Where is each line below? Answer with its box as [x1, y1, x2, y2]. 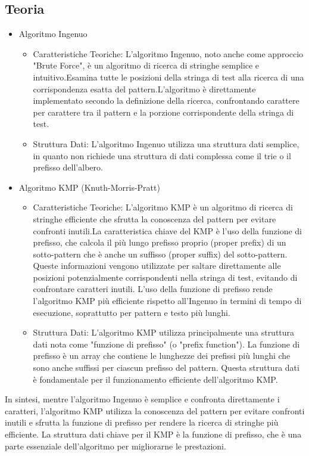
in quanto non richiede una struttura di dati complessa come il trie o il [33, 149, 291, 162]
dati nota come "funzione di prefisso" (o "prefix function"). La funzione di [33, 337, 300, 350]
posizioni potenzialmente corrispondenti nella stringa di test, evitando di [33, 271, 298, 283]
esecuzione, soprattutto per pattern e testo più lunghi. [33, 306, 230, 318]
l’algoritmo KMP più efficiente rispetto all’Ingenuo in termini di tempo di [33, 294, 302, 307]
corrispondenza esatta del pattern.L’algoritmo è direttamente [33, 82, 256, 95]
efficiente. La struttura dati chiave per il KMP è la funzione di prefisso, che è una [5, 428, 302, 441]
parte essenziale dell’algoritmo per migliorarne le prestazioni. [5, 439, 226, 452]
